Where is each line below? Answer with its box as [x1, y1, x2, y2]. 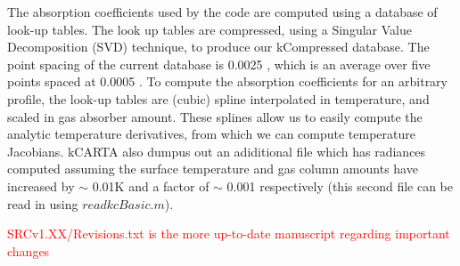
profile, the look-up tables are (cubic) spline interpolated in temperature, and [7, 89, 430, 108]
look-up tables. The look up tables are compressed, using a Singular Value [7, 20, 412, 38]
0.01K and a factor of [92, 176, 209, 195]
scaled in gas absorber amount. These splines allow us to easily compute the [7, 107, 423, 125]
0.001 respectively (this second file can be [226, 176, 454, 195]
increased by [7, 176, 75, 195]
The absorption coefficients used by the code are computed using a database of [7, 3, 438, 20]
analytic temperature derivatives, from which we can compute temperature [7, 125, 416, 143]
